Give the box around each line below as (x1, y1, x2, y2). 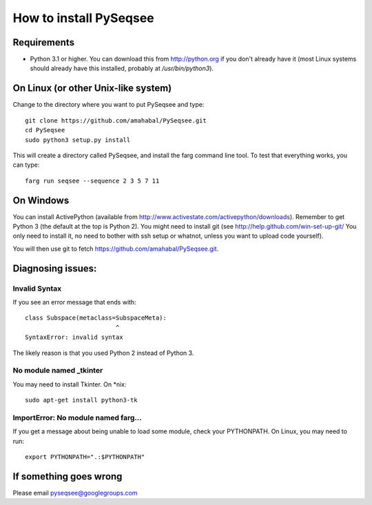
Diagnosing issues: (12, 262, 97, 274)
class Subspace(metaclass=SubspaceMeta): (25, 314, 167, 322)
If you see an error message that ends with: (12, 298, 137, 306)
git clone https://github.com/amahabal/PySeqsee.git (25, 116, 207, 124)
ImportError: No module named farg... (12, 413, 143, 422)
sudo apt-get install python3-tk (25, 396, 138, 404)
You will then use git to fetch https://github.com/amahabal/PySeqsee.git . (12, 245, 219, 253)
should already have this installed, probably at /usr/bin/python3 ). (30, 64, 214, 72)
